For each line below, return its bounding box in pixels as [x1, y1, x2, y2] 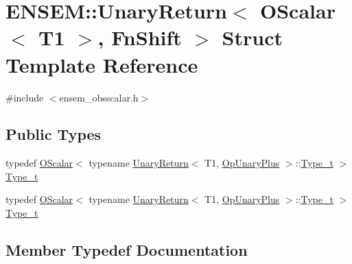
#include [5, 90, 44, 104]
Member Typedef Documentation [5, 239, 248, 261]
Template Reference [5, 50, 198, 78]
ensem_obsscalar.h [59, 90, 139, 104]
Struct [222, 23, 283, 51]
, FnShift [97, 23, 182, 51]
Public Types [5, 123, 102, 145]
